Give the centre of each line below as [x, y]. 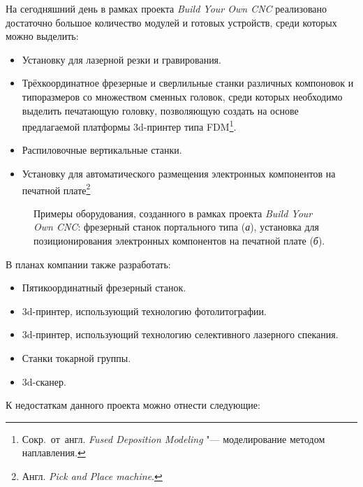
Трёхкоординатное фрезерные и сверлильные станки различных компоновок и [188, 83]
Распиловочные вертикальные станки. [102, 150]
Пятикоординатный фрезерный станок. [104, 288]
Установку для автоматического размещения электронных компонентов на [179, 173]
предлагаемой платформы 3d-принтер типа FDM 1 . [129, 125]
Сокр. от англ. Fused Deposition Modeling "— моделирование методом [173, 438]
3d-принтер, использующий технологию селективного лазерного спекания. [180, 334]
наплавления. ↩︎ [54, 452]
